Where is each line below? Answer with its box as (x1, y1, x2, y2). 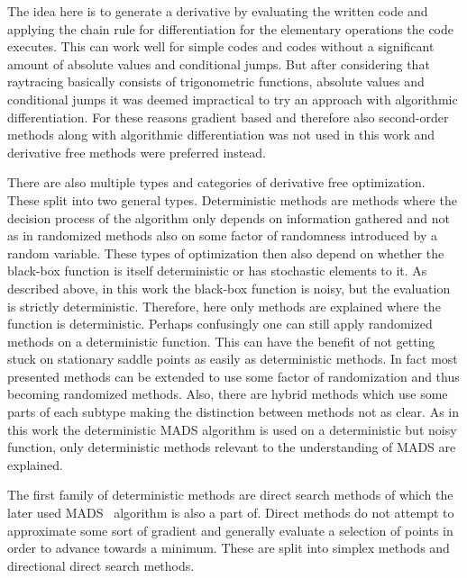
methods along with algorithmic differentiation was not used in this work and (7, 125, 435, 144)
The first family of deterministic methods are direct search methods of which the (7, 485, 453, 504)
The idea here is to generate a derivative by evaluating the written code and (7, 2, 428, 20)
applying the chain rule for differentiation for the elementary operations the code (7, 19, 454, 38)
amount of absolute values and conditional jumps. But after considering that (7, 54, 430, 73)
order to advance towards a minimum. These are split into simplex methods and (7, 538, 450, 557)
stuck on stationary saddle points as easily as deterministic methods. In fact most (7, 349, 458, 368)
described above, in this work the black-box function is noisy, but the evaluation (7, 278, 451, 297)
